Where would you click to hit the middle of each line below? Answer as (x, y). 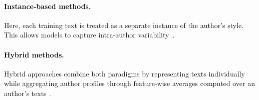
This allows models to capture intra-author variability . (89, 35)
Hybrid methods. (34, 54)
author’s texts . (28, 93)
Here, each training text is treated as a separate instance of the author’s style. (124, 25)
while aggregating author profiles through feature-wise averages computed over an (130, 83)
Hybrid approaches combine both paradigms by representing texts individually (124, 73)
